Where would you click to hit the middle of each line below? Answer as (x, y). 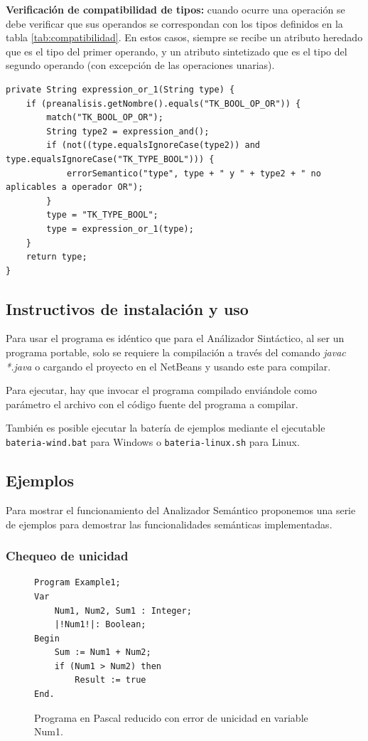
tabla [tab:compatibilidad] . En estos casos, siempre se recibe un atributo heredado (184, 37)
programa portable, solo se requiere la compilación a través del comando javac (176, 352)
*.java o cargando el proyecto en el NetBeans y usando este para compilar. (168, 366)
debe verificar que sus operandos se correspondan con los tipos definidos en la (174, 23)
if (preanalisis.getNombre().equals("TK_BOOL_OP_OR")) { (163, 103)
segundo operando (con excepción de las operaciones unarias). (140, 65)
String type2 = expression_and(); (128, 131)
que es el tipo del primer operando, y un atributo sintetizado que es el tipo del (177, 51)
